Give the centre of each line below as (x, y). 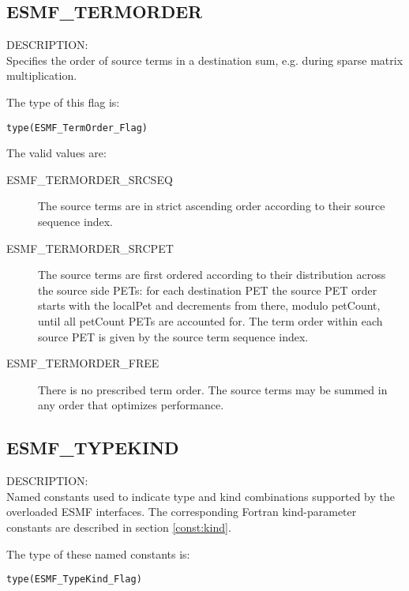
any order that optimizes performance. (131, 405)
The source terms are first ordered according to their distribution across (212, 275)
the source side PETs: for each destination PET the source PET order (208, 290)
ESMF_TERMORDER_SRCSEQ (90, 179)
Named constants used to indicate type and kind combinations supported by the (201, 496)
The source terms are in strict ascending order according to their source (212, 206)
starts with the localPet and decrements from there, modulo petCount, (209, 305)
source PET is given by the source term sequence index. (173, 336)
